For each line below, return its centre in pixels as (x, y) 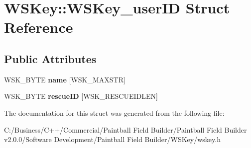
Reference (39, 27)
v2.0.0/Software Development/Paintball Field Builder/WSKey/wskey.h (112, 139)
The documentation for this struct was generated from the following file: (114, 112)
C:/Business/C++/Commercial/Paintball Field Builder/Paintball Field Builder (125, 129)
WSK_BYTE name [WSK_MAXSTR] (65, 79)
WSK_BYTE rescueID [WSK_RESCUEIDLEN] (81, 96)
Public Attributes (50, 58)
